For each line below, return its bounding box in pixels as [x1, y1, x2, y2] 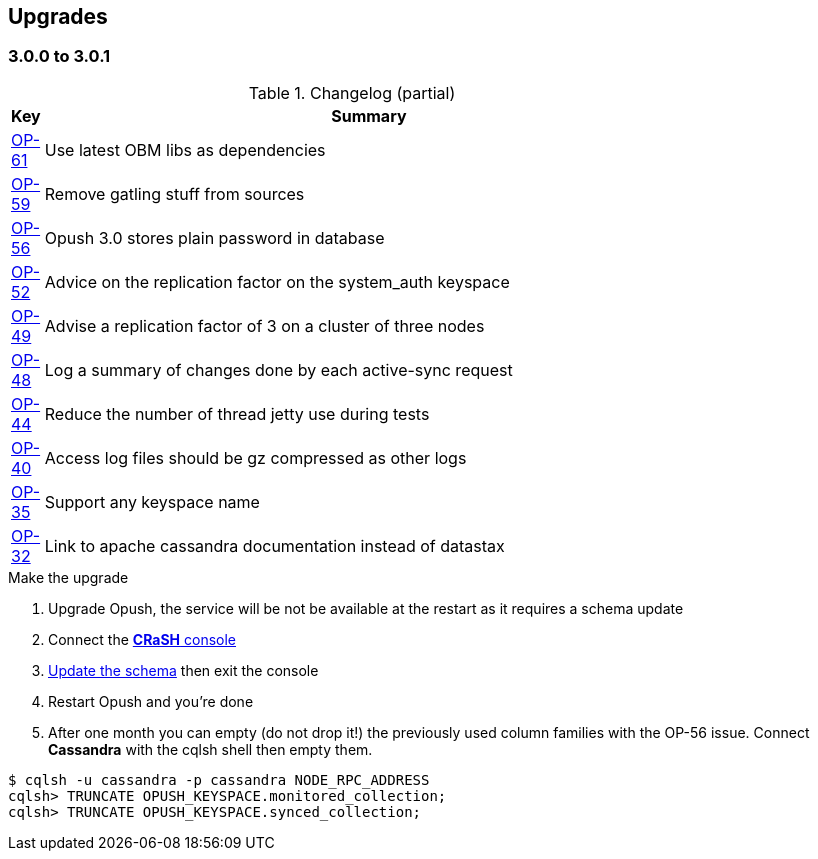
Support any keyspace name [44, 491, 260, 512]
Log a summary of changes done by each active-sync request [44, 359, 513, 380]
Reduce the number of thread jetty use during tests [44, 403, 430, 424]
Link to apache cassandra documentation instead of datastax [44, 535, 505, 556]
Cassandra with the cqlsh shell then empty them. [48, 740, 373, 758]
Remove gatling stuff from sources [44, 183, 305, 204]
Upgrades [8, 4, 108, 29]
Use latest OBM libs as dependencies [44, 139, 326, 160]
